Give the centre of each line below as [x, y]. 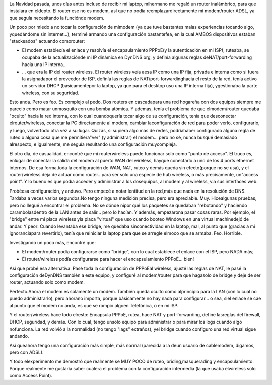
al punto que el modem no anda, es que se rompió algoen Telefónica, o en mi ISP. [94, 305]
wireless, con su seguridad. [50, 93]
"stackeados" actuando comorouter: [47, 41]
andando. [19, 336]
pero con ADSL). [26, 352]
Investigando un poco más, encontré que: [52, 242]
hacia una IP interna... [45, 65]
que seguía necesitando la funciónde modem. [57, 18]
